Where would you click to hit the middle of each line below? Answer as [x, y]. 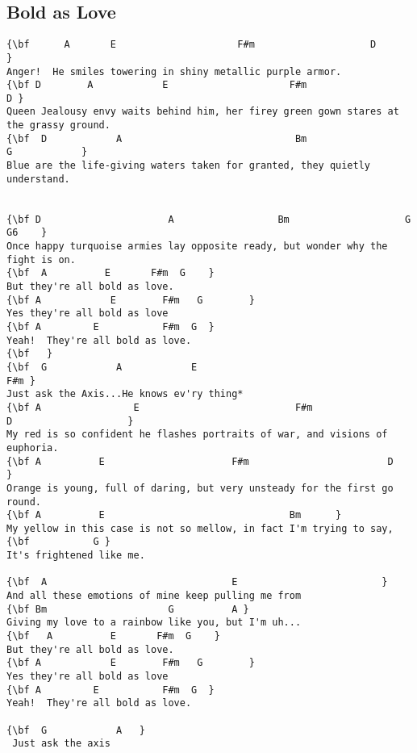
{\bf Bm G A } [128, 609]
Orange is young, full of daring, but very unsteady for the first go [200, 488]
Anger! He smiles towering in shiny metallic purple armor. [174, 71]
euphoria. [33, 448]
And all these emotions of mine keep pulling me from [154, 596]
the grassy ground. [58, 125]
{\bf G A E [102, 367]
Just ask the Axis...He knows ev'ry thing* [125, 394]
